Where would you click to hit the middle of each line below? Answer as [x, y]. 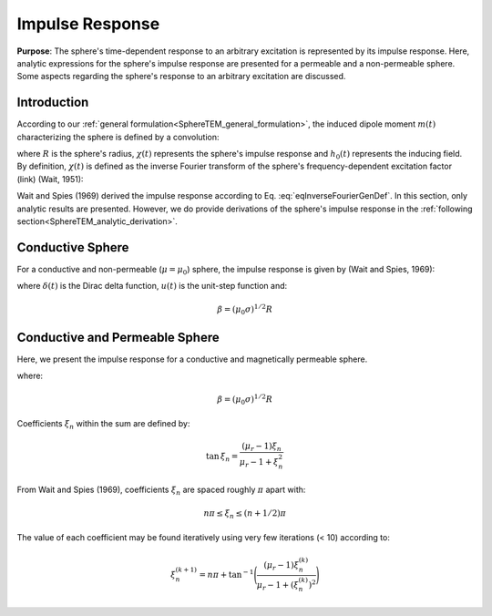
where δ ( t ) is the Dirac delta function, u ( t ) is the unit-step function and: [152, 286]
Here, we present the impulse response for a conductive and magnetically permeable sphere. [192, 359]
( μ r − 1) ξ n [262, 447]
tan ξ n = [222, 457]
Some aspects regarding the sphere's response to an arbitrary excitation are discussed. [181, 77]
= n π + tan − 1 [226, 574]
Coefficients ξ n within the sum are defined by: [103, 424]
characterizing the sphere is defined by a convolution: [118, 137]
